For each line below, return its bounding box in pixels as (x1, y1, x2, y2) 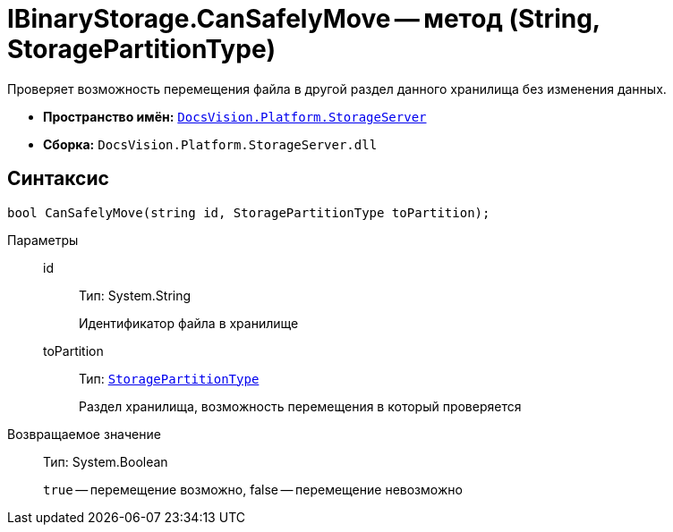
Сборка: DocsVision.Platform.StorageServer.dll (43, 136, 378, 152)
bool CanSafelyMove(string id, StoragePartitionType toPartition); (7, 205, 490, 220)
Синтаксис (7, 167, 109, 190)
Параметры (7, 232, 79, 248)
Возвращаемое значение (7, 426, 161, 442)
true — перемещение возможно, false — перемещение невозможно (43, 481, 463, 497)
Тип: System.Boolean (43, 453, 168, 469)
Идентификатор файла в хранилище (79, 315, 299, 331)
